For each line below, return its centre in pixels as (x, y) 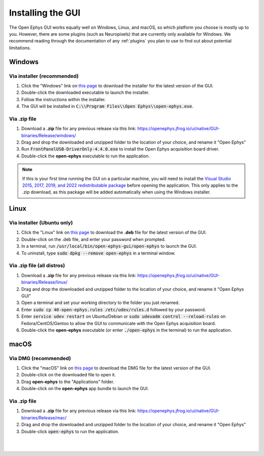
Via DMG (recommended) (40, 358)
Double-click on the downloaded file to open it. (68, 375)
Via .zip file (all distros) (37, 265)
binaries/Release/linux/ (44, 282)
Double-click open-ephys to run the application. (70, 431)
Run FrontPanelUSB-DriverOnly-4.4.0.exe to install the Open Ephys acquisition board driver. (120, 149)
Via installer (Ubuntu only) (41, 223)
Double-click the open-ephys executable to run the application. (86, 156)
